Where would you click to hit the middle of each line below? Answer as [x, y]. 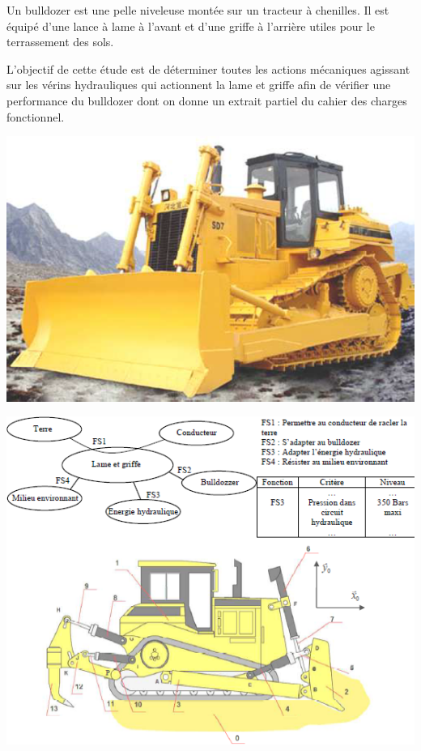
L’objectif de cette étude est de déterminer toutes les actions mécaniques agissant [208, 68]
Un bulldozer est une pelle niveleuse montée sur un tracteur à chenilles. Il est [198, 10]
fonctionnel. [36, 116]
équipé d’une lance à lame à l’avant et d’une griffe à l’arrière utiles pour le [191, 26]
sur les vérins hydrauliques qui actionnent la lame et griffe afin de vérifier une [199, 85]
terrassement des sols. [60, 42]
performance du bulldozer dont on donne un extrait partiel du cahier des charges [207, 100]
